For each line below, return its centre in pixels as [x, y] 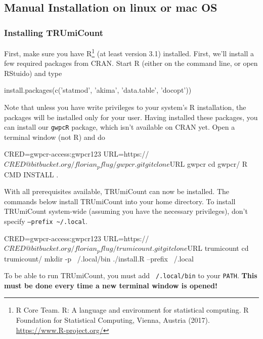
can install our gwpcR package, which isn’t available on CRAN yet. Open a [120, 127]
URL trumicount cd [218, 248]
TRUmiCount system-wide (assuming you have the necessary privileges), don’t [126, 211]
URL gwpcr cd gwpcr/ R [209, 164]
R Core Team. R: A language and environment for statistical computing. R [132, 310]
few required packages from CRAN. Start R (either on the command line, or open [131, 63]
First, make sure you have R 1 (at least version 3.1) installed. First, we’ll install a [129, 52]
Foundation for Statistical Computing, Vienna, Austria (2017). [113, 320]
